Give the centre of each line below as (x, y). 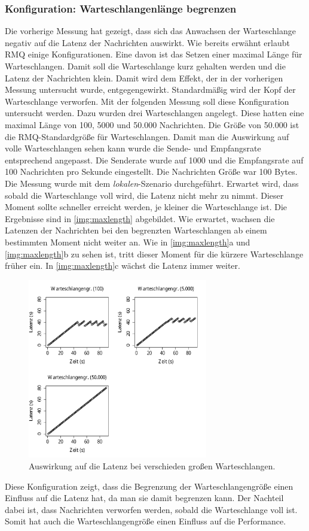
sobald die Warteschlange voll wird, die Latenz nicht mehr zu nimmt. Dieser (144, 195)
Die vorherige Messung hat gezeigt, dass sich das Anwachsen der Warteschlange (151, 31)
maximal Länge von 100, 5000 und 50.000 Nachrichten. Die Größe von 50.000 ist (152, 124)
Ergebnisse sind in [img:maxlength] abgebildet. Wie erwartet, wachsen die (140, 218)
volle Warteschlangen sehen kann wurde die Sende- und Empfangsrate (133, 148)
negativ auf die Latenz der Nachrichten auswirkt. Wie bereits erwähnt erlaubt (147, 42)
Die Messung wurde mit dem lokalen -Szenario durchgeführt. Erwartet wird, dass (152, 183)
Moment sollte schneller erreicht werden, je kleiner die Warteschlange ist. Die (146, 207)
